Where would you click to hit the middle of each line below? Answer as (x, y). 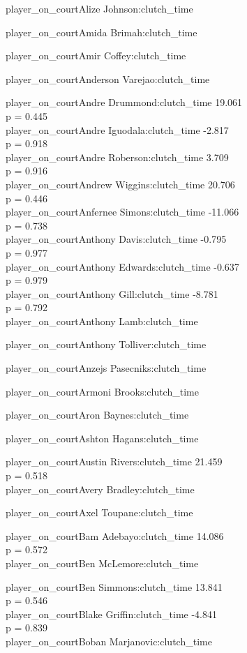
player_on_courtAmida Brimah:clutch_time (102, 32)
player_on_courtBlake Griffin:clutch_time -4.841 (111, 614)
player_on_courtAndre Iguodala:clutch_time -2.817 (117, 129)
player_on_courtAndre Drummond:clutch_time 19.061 (124, 102)
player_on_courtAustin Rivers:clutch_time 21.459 (114, 461)
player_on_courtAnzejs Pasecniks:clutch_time (106, 368)
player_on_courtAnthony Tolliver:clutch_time (106, 344)
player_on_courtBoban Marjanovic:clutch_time (109, 641)
